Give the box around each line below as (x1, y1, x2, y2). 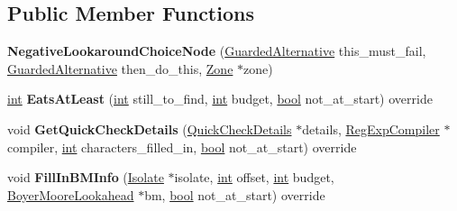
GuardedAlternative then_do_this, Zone (7, 59, 233, 78)
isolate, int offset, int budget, (174, 168, 334, 187)
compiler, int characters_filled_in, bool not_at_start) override (7, 137, 357, 156)
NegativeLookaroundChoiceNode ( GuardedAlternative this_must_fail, (7, 41, 426, 60)
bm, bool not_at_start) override (144, 185, 325, 204)
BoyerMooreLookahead (7, 185, 134, 204)
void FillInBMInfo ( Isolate (7, 168, 164, 187)
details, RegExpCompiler (302, 119, 440, 138)
